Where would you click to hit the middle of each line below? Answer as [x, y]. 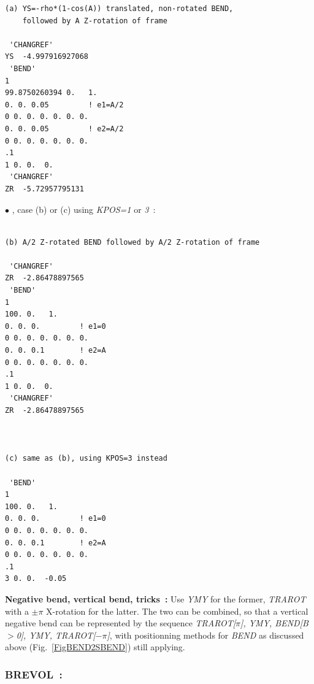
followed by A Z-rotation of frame [95, 21]
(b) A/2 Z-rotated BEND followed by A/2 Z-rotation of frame [132, 242]
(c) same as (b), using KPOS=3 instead [86, 459]
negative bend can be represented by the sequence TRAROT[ [121, 623]
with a [17, 611]
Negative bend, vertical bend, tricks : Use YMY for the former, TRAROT [155, 598]
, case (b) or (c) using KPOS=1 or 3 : [84, 209]
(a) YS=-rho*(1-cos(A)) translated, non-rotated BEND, [119, 9]
